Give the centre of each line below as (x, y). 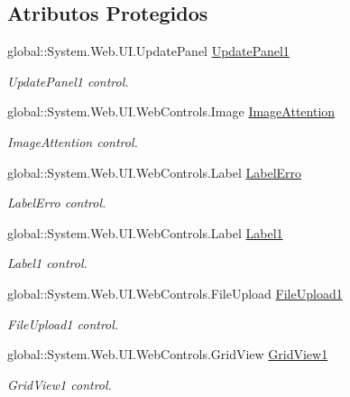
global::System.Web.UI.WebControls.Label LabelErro (155, 172)
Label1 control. (47, 263)
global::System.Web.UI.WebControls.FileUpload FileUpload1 (175, 293)
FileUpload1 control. (63, 323)
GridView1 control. (60, 384)
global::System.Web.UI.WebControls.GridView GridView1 (168, 354)
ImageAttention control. (73, 141)
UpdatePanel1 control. (68, 81)
